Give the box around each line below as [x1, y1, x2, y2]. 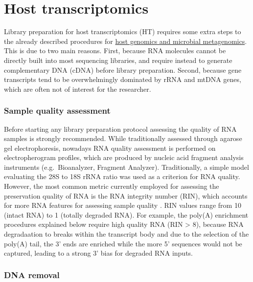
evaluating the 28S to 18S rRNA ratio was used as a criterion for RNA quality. [4, 171, 240, 181]
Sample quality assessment [4, 104, 111, 117]
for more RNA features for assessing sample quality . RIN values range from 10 [4, 200, 241, 210]
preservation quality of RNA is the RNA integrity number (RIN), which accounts [4, 190, 248, 201]
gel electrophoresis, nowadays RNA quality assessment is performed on [4, 142, 216, 153]
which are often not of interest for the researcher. [4, 83, 151, 94]
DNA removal [4, 268, 60, 281]
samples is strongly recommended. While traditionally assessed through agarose [4, 133, 242, 143]
